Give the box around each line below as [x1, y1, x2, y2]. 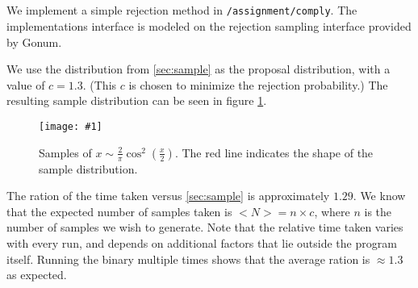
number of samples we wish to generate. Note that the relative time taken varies [6, 219, 403, 236]
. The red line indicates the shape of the [174, 144, 374, 161]
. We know [353, 187, 406, 204]
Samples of [39, 144, 92, 161]
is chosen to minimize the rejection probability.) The [128, 76, 388, 93]
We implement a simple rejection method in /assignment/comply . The [6, 2, 357, 19]
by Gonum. [6, 33, 62, 50]
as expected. [6, 266, 67, 283]
